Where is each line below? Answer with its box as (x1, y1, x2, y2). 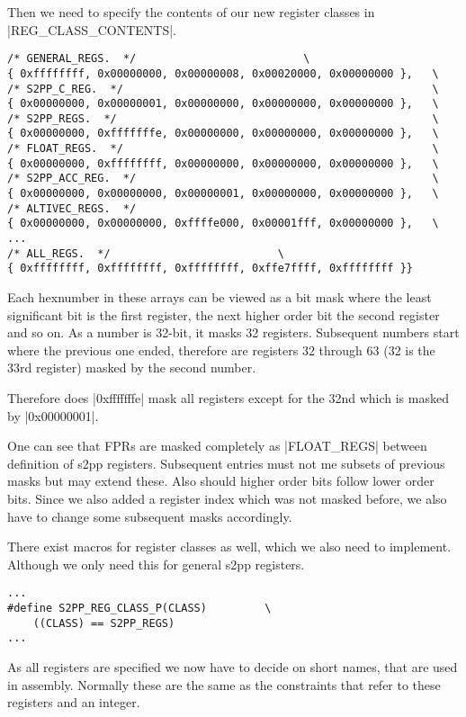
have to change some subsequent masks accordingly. (7, 506, 292, 525)
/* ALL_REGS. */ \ (7, 246, 284, 260)
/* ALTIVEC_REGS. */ (7, 202, 137, 215)
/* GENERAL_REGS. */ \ (7, 52, 310, 66)
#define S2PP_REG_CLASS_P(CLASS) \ (7, 602, 272, 614)
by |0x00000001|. (7, 406, 99, 425)
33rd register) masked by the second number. (7, 358, 256, 377)
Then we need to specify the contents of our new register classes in (7, 3, 375, 21)
